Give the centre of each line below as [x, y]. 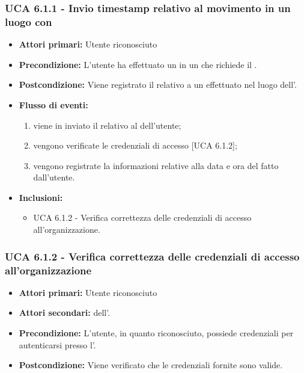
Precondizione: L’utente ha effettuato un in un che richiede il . [138, 64]
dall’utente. [54, 177]
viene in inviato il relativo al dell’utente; [107, 125]
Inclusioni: [41, 197]
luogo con [29, 21]
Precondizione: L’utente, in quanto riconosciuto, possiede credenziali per [156, 333]
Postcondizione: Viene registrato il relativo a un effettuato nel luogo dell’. [158, 85]
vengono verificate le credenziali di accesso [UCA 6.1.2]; [135, 145]
